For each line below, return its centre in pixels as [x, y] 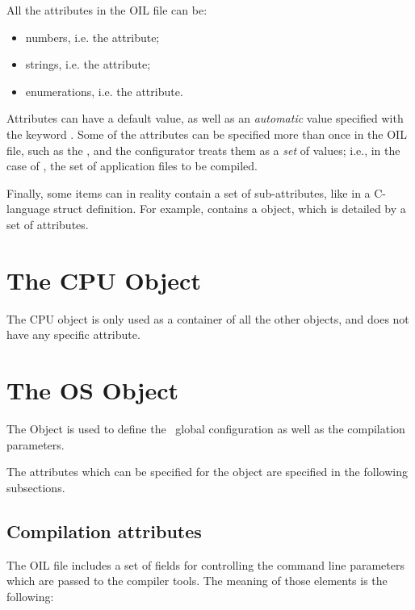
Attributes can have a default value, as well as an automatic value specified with [205, 118]
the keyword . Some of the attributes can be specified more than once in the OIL [207, 134]
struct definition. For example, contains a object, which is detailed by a [230, 209]
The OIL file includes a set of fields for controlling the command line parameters [205, 564]
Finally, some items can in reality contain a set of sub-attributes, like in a [189, 192]
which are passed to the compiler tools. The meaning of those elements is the [197, 581]
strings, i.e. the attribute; [88, 64]
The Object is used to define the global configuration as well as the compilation [206, 428]
